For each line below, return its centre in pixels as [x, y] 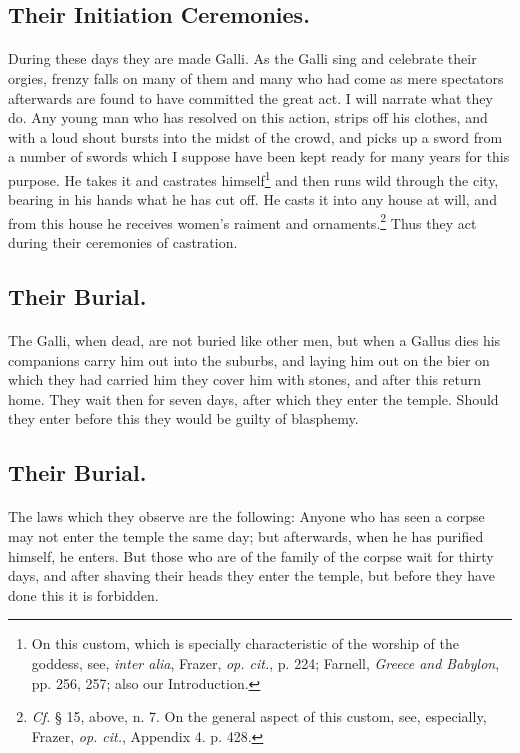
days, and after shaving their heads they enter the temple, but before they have [251, 575]
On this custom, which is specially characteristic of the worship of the [245, 643]
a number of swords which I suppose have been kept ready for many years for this [259, 156]
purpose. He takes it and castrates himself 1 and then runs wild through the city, [253, 178]
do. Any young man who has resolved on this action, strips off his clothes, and [248, 117]
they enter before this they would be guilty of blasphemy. [183, 418]
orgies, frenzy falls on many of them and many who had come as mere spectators [256, 77]
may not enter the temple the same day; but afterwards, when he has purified [246, 535]
